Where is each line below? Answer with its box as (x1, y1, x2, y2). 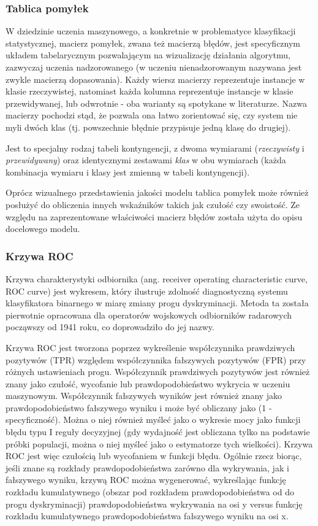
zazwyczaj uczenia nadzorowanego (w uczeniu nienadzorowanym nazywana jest (6, 61, 302, 73)
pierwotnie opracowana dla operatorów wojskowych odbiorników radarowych (6, 308, 292, 321)
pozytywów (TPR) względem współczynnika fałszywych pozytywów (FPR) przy (6, 353, 306, 366)
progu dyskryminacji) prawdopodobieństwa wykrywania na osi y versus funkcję (6, 497, 303, 510)
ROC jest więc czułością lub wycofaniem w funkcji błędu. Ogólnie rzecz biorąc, (6, 449, 302, 462)
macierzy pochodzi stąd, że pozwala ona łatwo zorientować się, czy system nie (6, 109, 298, 122)
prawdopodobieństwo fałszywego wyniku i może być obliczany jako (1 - (6, 401, 272, 414)
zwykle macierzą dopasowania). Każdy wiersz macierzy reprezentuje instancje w (6, 72, 305, 85)
